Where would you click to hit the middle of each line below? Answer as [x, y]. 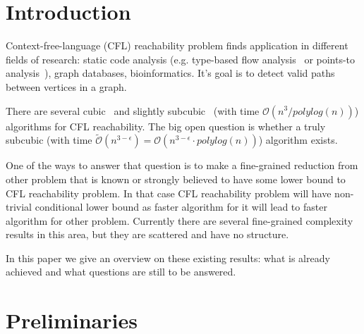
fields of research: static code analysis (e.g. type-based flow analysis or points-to [181, 59]
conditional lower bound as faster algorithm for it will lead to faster [181, 207]
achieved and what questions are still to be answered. [121, 272]
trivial [19, 207]
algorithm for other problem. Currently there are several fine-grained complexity [180, 220]
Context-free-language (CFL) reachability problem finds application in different [177, 45]
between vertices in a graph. [66, 86]
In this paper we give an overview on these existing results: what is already [168, 258]
